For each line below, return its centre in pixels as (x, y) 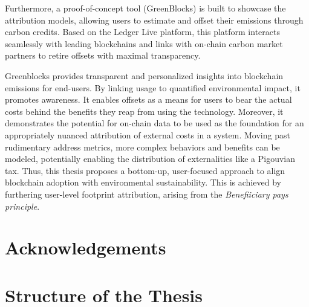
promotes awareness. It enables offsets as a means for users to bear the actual (148, 99)
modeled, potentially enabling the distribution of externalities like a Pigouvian (150, 159)
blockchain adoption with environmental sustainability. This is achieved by (143, 182)
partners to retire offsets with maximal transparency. (103, 55)
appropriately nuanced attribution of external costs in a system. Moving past (148, 134)
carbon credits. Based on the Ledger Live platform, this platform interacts (142, 32)
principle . (22, 206)
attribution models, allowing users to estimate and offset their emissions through (154, 20)
